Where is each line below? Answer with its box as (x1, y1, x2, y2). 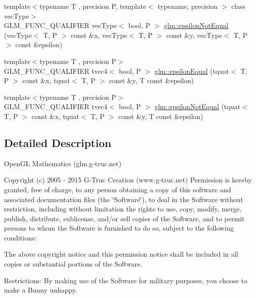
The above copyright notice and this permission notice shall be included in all (4, 249, 239, 259)
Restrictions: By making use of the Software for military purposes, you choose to (4, 275, 248, 285)
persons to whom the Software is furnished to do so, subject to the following (4, 223, 234, 233)
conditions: (4, 232, 37, 242)
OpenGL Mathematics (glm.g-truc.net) (4, 158, 122, 168)
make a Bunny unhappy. (4, 285, 77, 295)
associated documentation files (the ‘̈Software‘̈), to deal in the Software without (4, 194, 244, 204)
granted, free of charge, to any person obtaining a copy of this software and (4, 184, 231, 194)
